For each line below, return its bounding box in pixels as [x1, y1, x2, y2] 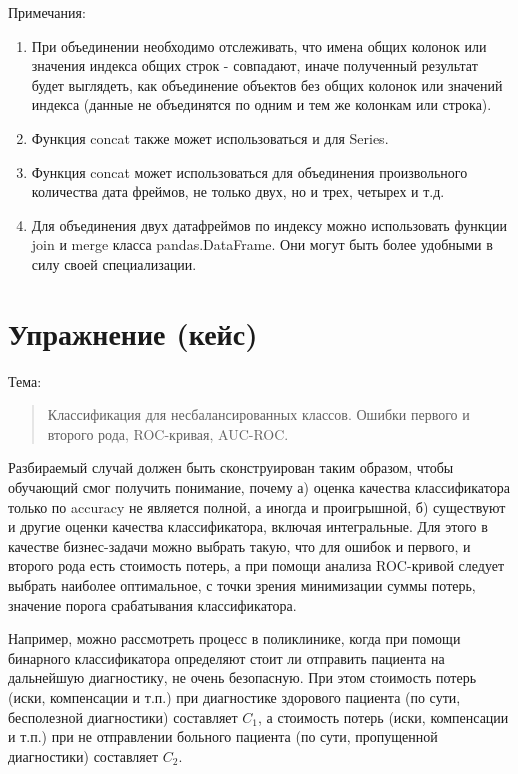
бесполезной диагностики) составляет [8, 706, 238, 727]
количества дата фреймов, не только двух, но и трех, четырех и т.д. [31, 181, 445, 202]
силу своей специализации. [31, 253, 197, 274]
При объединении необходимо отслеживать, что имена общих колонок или [31, 35, 487, 56]
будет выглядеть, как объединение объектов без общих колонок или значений [31, 74, 503, 95]
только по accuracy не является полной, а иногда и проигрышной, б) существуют [8, 496, 506, 517]
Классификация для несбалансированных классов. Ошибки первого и [47, 404, 470, 425]
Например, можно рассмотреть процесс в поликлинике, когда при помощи [8, 628, 461, 649]
